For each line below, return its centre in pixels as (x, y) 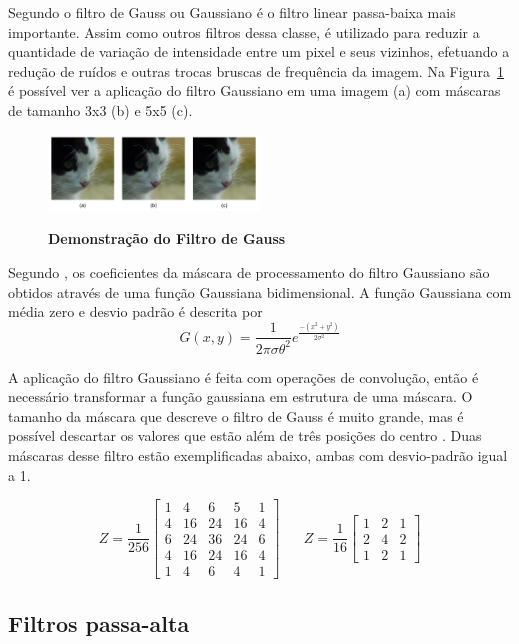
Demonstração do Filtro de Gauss (167, 238)
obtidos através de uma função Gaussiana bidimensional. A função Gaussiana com (260, 291)
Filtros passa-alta (99, 622)
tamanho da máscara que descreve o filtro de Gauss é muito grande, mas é (236, 415)
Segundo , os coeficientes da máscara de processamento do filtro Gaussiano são (249, 271)
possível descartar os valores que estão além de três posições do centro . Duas (245, 435)
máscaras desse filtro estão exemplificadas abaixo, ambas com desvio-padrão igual (258, 454)
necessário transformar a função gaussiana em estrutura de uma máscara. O (240, 396)
